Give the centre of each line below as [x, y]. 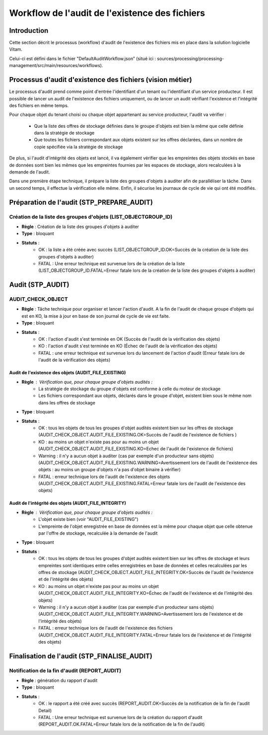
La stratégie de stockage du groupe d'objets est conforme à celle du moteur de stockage [130, 389]
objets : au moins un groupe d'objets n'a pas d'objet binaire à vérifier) [110, 470]
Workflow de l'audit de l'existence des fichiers [107, 13]
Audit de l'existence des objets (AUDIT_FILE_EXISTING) [67, 373]
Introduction [29, 31]
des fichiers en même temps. [39, 105]
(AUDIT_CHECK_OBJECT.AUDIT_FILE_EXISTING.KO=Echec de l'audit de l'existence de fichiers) [136, 449]
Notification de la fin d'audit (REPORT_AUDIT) [65, 670]
